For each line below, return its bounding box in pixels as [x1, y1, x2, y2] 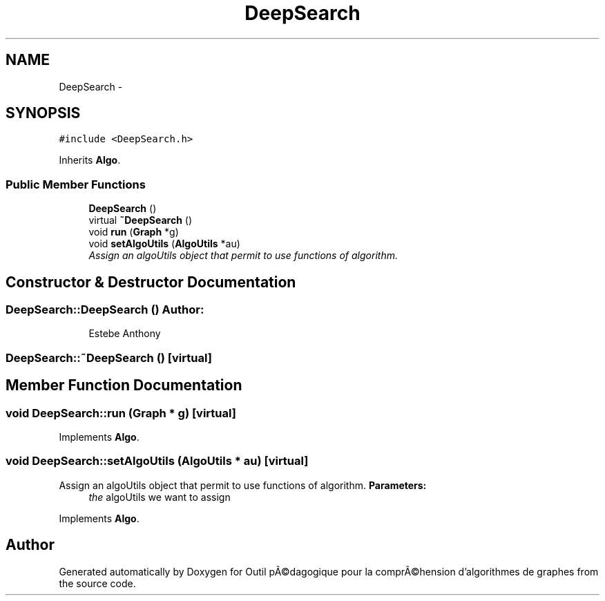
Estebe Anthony [88, 327, 161, 340]
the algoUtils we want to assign [88, 490, 231, 503]
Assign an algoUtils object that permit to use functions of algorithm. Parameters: [59, 479, 427, 491]
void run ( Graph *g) [88, 226, 179, 238]
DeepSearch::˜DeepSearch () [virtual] [6, 350, 212, 365]
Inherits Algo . [59, 154, 121, 166]
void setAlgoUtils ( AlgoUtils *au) [88, 238, 240, 250]
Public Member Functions [6, 177, 146, 191]
